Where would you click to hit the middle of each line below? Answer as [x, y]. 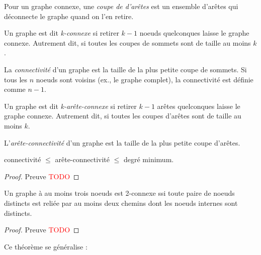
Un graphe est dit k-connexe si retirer [62, 33]
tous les [16, 79]
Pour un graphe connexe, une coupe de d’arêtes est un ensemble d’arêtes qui [121, 6]
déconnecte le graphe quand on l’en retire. [69, 16]
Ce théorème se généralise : [46, 246]
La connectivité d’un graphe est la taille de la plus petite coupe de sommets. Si [125, 69]
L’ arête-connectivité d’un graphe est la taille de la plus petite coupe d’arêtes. [122, 142]
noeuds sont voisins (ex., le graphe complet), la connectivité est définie [145, 79]
